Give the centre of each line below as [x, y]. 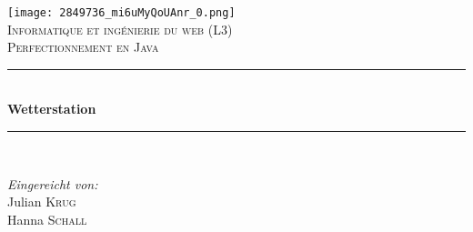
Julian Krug [42, 202]
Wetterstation [52, 109]
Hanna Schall [47, 219]
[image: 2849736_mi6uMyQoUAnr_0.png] [121, 13]
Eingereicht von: [53, 183]
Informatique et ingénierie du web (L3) [120, 29]
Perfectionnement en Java [83, 47]
